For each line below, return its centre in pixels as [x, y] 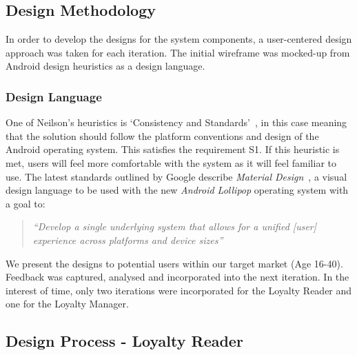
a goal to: [25, 203]
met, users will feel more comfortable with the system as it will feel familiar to [171, 162]
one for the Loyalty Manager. [67, 304]
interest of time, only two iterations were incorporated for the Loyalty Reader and [179, 290]
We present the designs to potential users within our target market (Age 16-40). [174, 263]
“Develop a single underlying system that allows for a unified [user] [175, 226]
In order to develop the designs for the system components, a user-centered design [179, 39]
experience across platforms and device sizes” [128, 240]
